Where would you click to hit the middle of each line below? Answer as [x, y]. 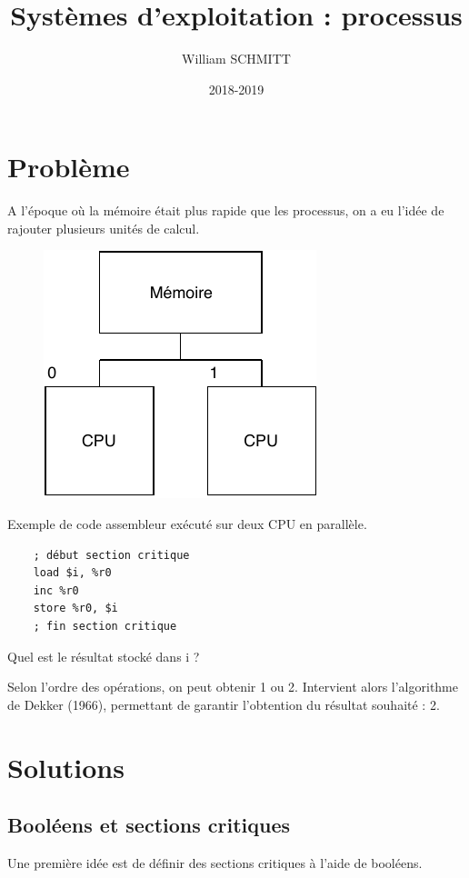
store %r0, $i [75, 609]
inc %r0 [56, 590]
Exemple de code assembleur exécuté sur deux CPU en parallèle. [187, 524]
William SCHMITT [236, 59]
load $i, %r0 [72, 573]
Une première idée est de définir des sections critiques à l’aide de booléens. [215, 862]
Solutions [66, 767]
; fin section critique [105, 626]
